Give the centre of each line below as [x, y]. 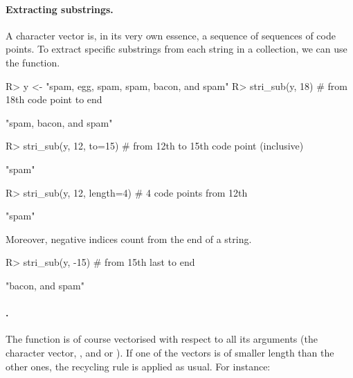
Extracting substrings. [60, 9]
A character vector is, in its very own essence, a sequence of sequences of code [171, 35]
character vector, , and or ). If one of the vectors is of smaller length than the [170, 352]
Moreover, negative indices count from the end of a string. [129, 238]
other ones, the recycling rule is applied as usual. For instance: [138, 366]
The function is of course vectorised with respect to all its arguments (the [162, 339]
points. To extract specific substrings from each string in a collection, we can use [176, 49]
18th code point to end [54, 99]
